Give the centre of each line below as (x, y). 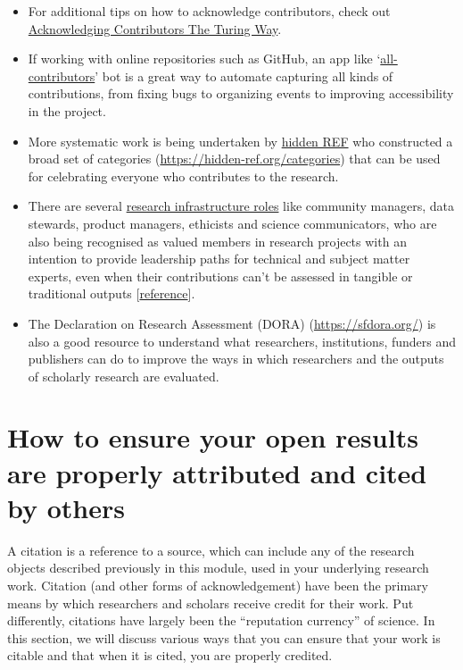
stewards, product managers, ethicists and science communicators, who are (232, 223)
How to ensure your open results (213, 437)
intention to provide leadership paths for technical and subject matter (219, 259)
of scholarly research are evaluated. (124, 376)
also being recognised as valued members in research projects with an (217, 241)
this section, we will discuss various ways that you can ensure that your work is (224, 637)
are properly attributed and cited (217, 472)
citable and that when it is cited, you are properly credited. (170, 655)
